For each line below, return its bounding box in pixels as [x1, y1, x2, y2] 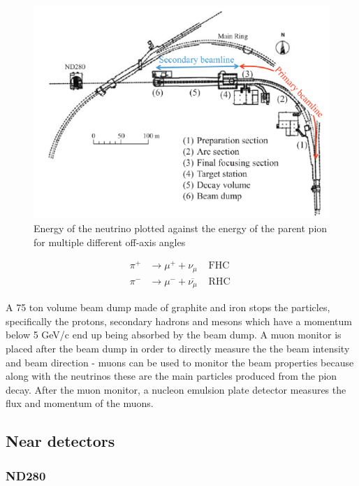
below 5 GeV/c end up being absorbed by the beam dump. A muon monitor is [6, 327, 342, 342]
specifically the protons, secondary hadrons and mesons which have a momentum [6, 313, 353, 328]
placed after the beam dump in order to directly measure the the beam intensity [6, 341, 350, 356]
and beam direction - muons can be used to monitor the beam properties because [6, 355, 354, 369]
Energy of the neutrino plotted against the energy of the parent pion [34, 221, 328, 235]
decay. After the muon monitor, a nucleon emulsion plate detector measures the [6, 382, 346, 396]
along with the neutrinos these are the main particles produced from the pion [6, 369, 337, 383]
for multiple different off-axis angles [34, 234, 186, 249]
